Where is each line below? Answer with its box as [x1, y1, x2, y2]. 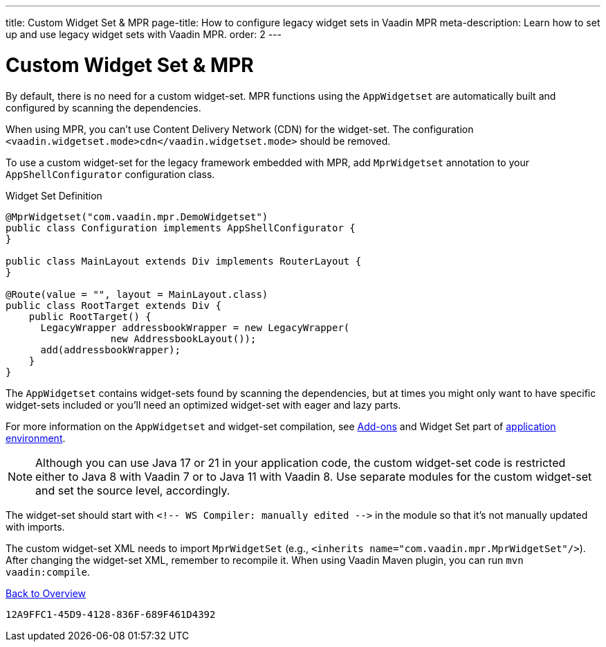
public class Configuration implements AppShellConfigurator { [6, 222, 356, 233]
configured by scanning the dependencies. [6, 101, 201, 114]
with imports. [6, 520, 65, 533]
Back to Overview [6, 587, 86, 599]
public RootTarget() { [28, 310, 151, 322]
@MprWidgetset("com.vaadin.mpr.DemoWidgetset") [6, 211, 268, 222]
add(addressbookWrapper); [40, 344, 181, 355]
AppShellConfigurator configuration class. [6, 168, 215, 180]
